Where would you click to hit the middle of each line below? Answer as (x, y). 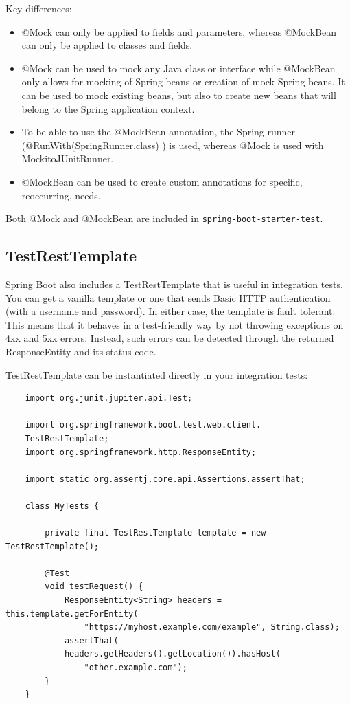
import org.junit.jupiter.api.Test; (109, 398)
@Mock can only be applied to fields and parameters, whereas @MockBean (179, 31)
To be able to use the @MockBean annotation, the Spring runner (159, 132)
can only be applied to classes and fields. (107, 45)
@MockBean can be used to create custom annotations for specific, (162, 181)
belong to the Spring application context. (108, 108)
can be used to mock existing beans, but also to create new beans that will (179, 95)
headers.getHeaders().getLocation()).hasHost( (172, 654)
